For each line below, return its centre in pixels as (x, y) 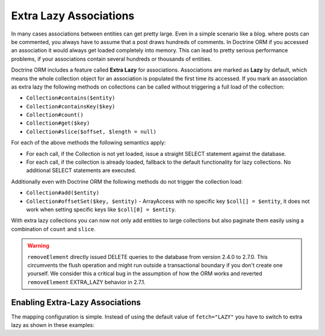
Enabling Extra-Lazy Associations (76, 302)
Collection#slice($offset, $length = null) (91, 132)
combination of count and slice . (53, 229)
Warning (38, 246)
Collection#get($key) (58, 123)
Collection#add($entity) (63, 193)
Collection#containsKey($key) (71, 106)
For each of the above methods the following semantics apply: (88, 143)
